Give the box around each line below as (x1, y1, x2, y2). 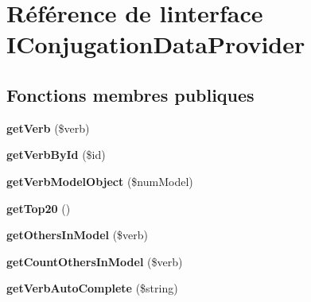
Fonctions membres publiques (6, 82, 255, 106)
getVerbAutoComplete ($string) (6, 280, 178, 296)
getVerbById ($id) (6, 146, 106, 163)
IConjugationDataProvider (6, 28, 305, 60)
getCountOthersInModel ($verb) (6, 253, 183, 269)
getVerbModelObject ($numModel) (6, 172, 193, 189)
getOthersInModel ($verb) (6, 226, 149, 243)
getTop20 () (6, 199, 71, 216)
